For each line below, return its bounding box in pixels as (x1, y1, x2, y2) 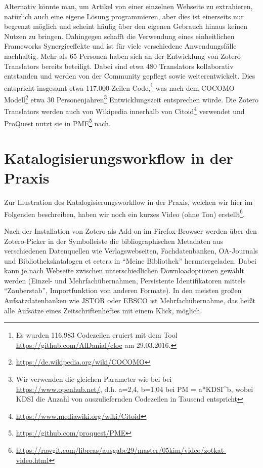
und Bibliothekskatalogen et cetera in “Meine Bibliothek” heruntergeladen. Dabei (4, 255, 256, 266)
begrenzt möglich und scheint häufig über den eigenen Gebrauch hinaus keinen (4, 21, 248, 31)
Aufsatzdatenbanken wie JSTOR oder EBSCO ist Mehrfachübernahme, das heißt (4, 295, 255, 306)
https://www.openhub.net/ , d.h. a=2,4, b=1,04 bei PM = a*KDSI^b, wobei (16, 383, 253, 394)
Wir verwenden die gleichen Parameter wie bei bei (16, 374, 172, 384)
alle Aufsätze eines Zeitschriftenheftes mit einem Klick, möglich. (4, 305, 202, 315)
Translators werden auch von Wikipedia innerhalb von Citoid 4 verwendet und (4, 104, 245, 116)
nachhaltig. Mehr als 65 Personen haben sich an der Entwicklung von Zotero (4, 50, 241, 61)
